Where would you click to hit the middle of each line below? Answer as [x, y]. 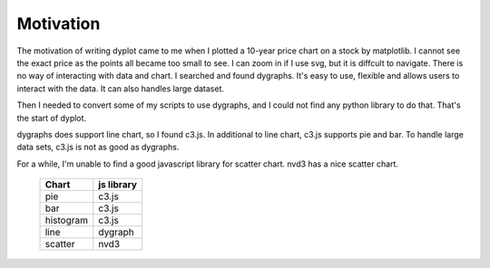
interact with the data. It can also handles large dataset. [121, 88]
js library [118, 185]
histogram [67, 220]
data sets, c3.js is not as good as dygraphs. [98, 147]
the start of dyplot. [51, 118]
